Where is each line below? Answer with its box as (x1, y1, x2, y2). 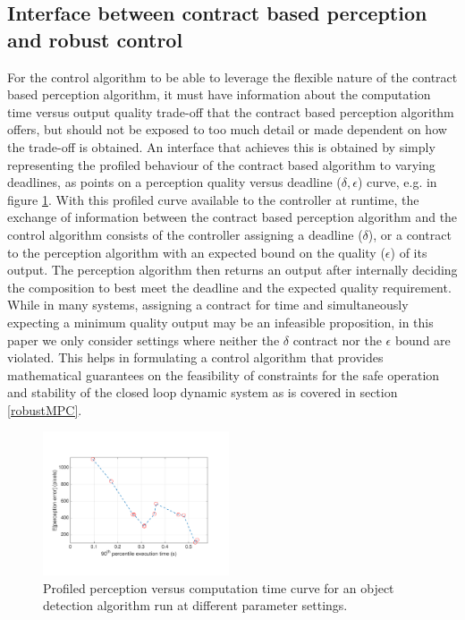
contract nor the (292, 330, 382, 349)
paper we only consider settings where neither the (7, 330, 280, 349)
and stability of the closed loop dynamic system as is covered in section (7, 383, 398, 402)
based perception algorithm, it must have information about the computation (7, 85, 431, 104)
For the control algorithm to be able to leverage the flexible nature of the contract (7, 67, 458, 86)
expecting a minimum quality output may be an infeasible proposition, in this (7, 312, 434, 331)
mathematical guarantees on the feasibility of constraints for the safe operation (7, 365, 440, 384)
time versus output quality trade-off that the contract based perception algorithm (7, 102, 454, 121)
